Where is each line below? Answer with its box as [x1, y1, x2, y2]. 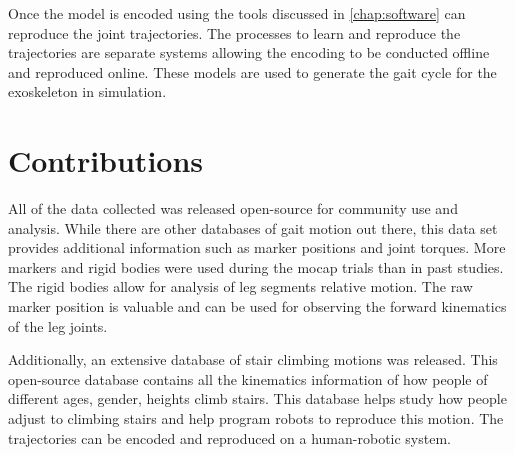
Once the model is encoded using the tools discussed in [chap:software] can [8, 3, 466, 23]
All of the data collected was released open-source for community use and [8, 198, 458, 219]
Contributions [8, 140, 204, 181]
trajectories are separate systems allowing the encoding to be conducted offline [8, 42, 490, 63]
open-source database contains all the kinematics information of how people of [8, 368, 488, 389]
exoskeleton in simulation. [8, 81, 167, 102]
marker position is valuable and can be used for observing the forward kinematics [8, 296, 507, 317]
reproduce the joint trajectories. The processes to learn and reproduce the [8, 22, 461, 43]
